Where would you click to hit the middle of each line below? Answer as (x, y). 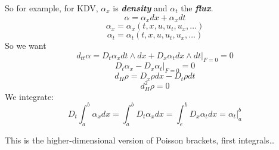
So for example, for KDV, (52, 8)
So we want (26, 46)
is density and (140, 8)
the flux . (197, 8)
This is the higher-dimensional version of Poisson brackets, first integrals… (140, 140)
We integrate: (30, 96)
